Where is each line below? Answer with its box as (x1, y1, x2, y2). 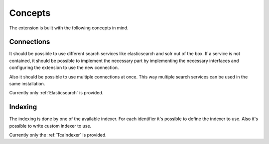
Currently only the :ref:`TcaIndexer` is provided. (9, 132, 107, 138)
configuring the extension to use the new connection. (9, 65, 119, 71)
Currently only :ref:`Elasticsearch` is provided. (9, 90, 104, 96)
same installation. (9, 81, 45, 87)
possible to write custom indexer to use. (9, 123, 92, 129)
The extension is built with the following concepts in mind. (9, 25, 129, 31)
